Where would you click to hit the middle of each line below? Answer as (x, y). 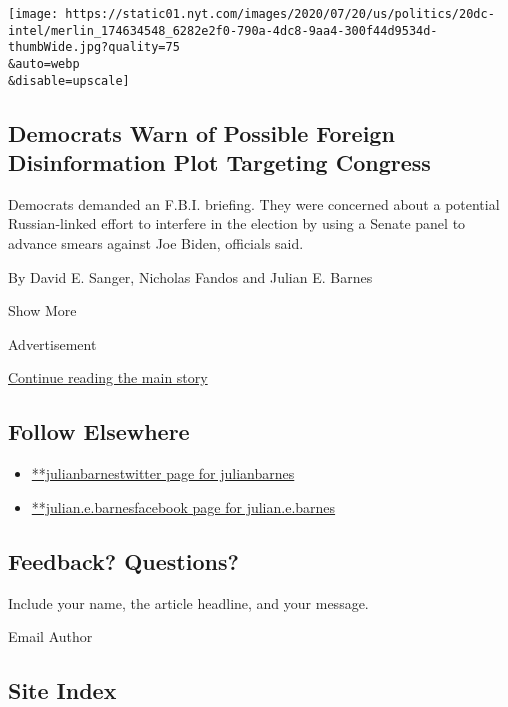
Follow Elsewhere (99, 431)
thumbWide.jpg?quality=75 (94, 47)
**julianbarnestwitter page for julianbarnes (163, 473)
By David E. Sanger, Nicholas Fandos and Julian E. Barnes (190, 276)
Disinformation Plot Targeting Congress (219, 162)
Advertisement (52, 343)
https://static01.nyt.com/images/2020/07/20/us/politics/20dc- (280, 14)
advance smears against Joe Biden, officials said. (156, 243)
